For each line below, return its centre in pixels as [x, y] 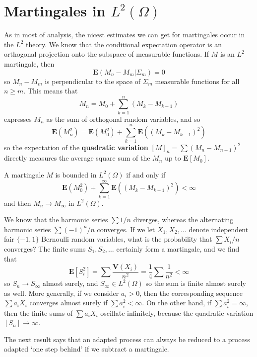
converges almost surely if [68, 303]
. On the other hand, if [177, 303]
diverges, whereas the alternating [183, 220]
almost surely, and [70, 283]
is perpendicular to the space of [93, 81]
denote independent [219, 229]
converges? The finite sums [45, 249]
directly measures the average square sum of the [77, 158]
